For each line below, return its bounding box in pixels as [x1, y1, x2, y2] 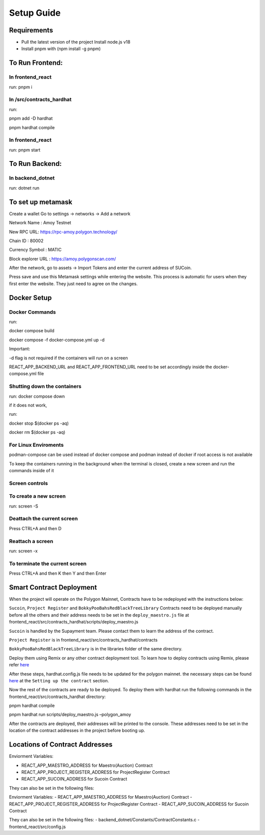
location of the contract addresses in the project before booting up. [9, 727, 145, 733]
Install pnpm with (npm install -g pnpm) [21, 46, 101, 52]
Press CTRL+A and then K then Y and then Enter [9, 570, 106, 576]
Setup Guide [9, 7, 61, 18]
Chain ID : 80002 [9, 238, 44, 243]
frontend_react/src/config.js [9, 824, 66, 830]
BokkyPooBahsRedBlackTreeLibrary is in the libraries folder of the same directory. [9, 646, 183, 652]
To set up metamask [9, 198, 73, 206]
